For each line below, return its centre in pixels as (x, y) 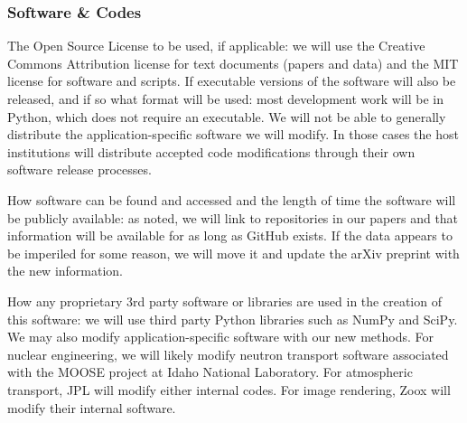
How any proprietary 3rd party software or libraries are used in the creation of (224, 301)
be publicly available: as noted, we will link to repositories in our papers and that (233, 217)
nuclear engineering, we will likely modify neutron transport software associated (228, 354)
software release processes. (79, 169)
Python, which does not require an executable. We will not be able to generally (227, 116)
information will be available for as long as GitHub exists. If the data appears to (230, 235)
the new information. (65, 271)
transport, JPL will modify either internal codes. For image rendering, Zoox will (229, 389)
